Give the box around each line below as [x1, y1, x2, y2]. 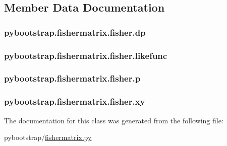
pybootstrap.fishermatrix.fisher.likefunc [4, 49, 167, 61]
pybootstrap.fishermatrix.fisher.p [4, 72, 141, 85]
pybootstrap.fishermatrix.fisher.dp [4, 26, 146, 38]
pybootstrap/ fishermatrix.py [4, 132, 92, 142]
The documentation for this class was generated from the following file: [4, 115, 223, 125]
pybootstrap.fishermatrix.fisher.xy [4, 95, 145, 108]
